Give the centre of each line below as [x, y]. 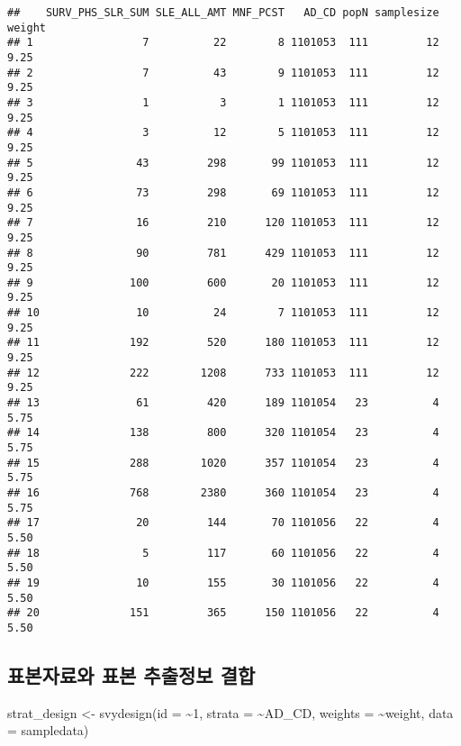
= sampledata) [48, 730]
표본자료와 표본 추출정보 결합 [131, 674]
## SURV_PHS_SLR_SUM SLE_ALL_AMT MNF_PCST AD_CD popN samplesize [223, 13]
